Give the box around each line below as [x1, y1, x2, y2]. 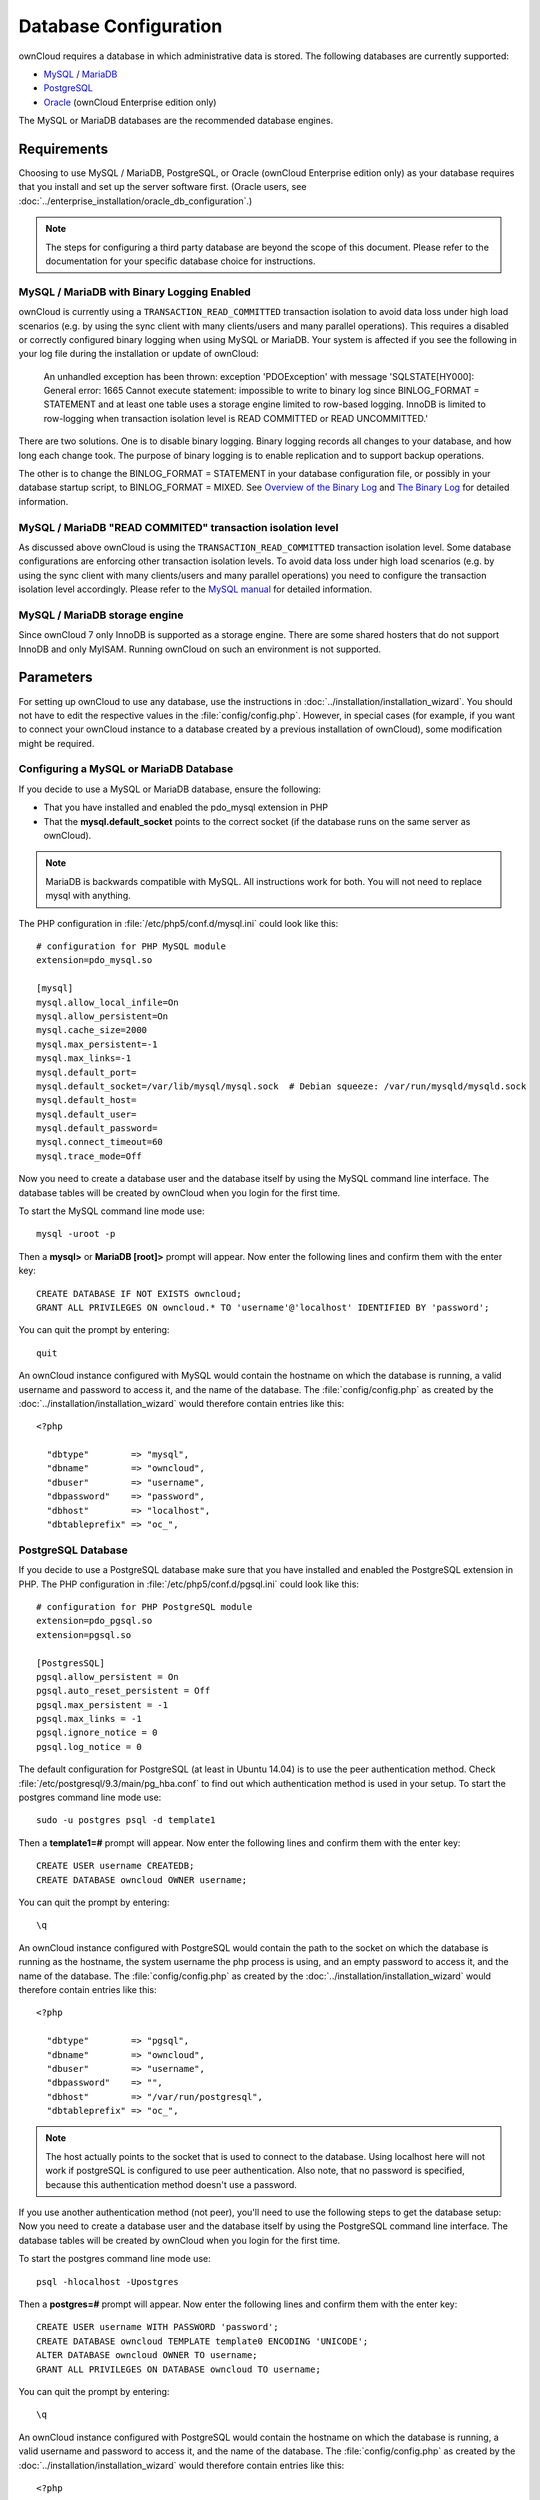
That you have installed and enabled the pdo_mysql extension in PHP [43, 801, 329, 814]
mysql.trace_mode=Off [36, 1150, 142, 1162]
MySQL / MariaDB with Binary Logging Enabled [18, 285, 252, 299]
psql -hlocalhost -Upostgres [36, 2276, 179, 2287]
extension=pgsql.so [36, 1629, 132, 1640]
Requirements [18, 140, 109, 157]
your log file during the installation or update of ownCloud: [18, 348, 259, 360]
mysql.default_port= [36, 1066, 137, 1078]
